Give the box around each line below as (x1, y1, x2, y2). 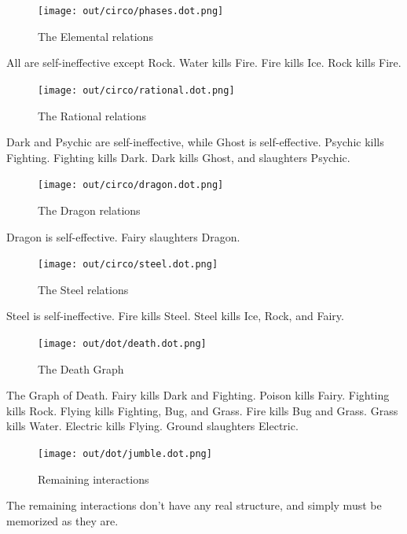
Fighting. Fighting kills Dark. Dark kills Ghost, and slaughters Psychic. (6, 149, 350, 165)
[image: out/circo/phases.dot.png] (38, 6, 224, 17)
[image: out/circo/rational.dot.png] (38, 84, 235, 96)
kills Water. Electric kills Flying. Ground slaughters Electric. (6, 418, 299, 434)
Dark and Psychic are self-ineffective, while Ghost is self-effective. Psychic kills (6, 134, 384, 150)
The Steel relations (38, 281, 129, 297)
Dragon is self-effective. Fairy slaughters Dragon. (6, 228, 240, 245)
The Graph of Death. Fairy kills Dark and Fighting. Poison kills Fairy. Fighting (6, 387, 390, 403)
